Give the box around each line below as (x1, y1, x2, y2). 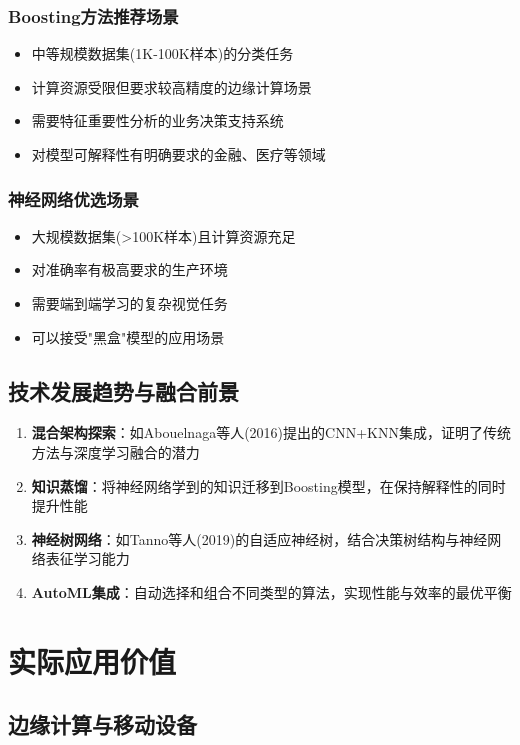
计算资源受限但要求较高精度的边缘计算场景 (31, 76, 312, 97)
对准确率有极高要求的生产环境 (31, 259, 228, 280)
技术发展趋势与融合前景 (8, 375, 239, 406)
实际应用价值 (8, 640, 177, 681)
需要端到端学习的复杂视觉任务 (31, 293, 228, 313)
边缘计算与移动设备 (8, 709, 197, 740)
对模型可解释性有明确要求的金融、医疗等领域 (31, 144, 326, 164)
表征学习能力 (45, 548, 130, 569)
